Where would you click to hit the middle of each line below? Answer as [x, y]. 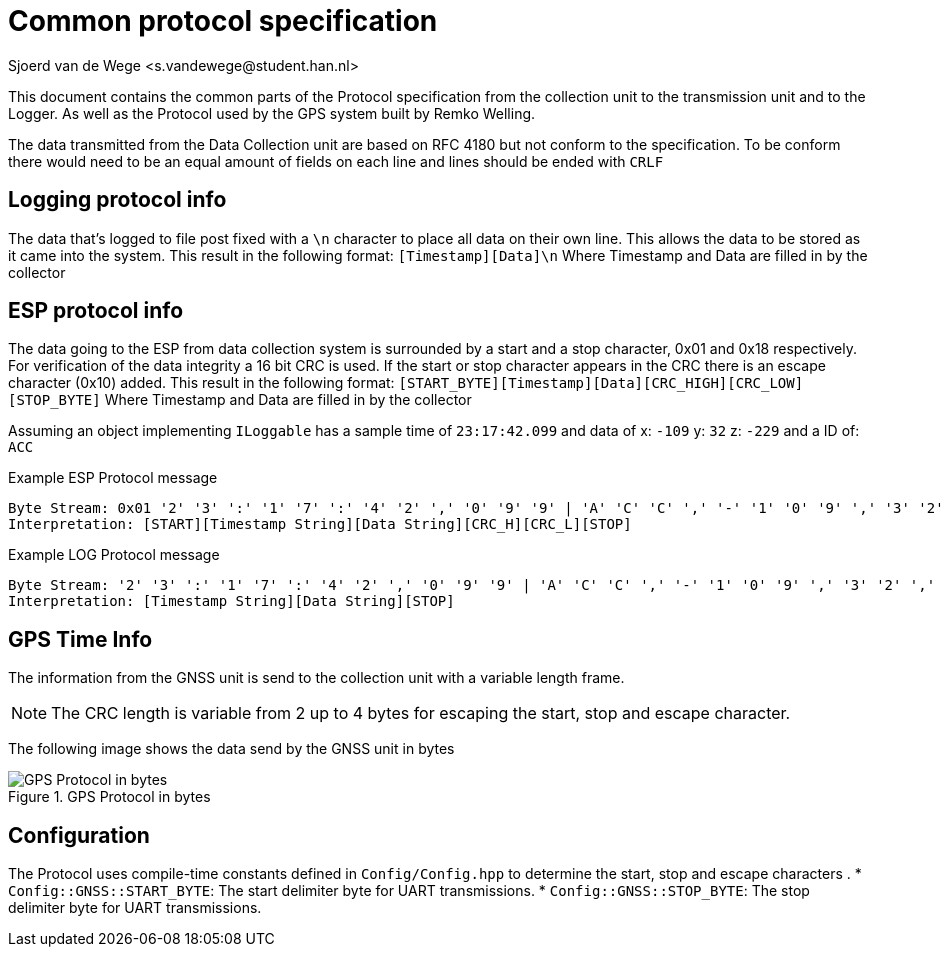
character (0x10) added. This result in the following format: [201, 383]
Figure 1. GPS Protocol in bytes [109, 797]
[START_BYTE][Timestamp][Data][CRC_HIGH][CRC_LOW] [601, 383]
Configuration [79, 835]
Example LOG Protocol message [114, 555]
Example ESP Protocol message [113, 478]
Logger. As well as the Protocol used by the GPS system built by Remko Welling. [272, 113]
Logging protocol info [117, 200]
